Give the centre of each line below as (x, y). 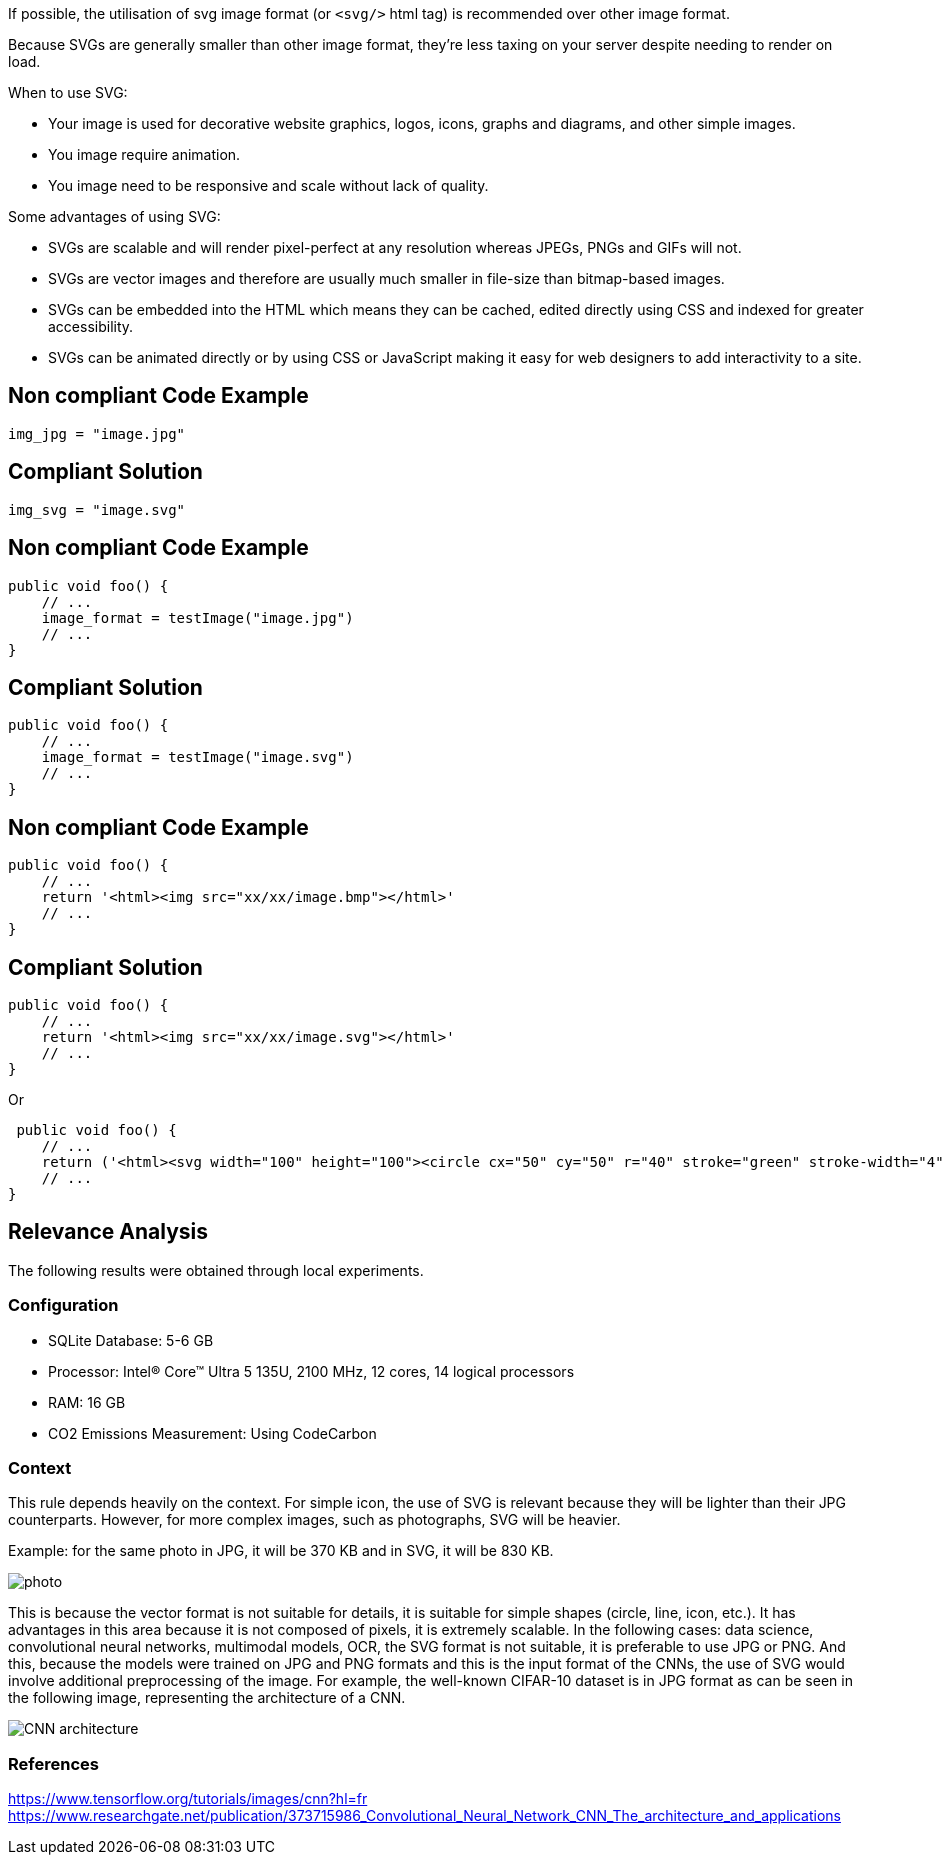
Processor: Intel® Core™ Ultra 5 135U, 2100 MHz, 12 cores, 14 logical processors (311, 1371)
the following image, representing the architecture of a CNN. (207, 1698)
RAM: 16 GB (87, 1402)
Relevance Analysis (108, 1232)
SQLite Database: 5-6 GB (131, 1340)
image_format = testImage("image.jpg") (197, 617)
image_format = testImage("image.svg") (197, 757)
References (53, 1763)
